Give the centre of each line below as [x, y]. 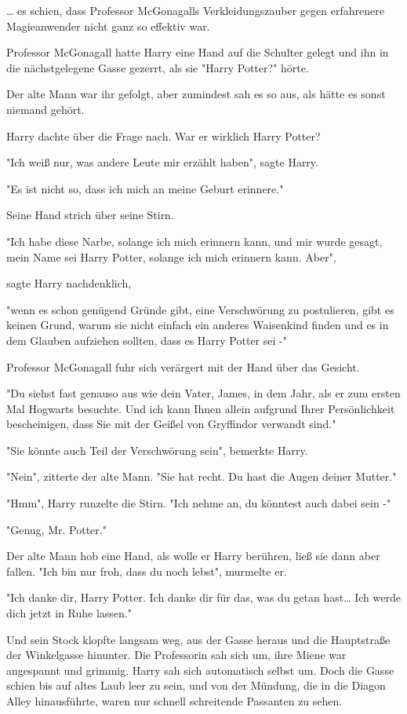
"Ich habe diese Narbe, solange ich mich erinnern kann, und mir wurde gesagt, [194, 241]
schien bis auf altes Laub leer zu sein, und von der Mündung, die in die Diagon [196, 685]
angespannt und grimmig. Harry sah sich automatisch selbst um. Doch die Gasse [200, 670]
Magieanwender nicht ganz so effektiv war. [108, 26]
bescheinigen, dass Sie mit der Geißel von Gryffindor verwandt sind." [171, 424]
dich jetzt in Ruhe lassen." [69, 613]
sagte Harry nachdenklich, [69, 283]
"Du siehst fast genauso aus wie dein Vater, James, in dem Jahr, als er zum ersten [203, 393]
